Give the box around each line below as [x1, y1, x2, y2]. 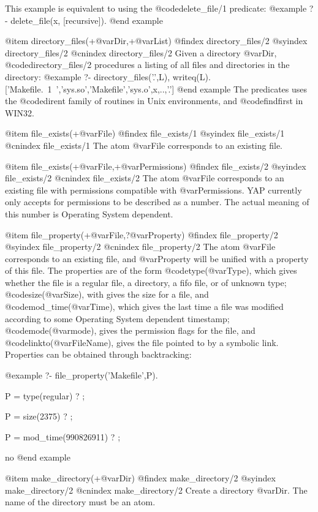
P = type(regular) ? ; [5, 389, 85, 402]
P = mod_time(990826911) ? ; [5, 430, 121, 443]
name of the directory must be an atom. [5, 495, 156, 508]
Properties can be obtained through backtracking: [5, 348, 192, 361]
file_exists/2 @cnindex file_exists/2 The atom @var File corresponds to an [5, 171, 284, 184]
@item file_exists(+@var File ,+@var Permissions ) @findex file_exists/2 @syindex [5, 159, 306, 172]
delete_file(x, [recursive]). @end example [10, 13, 163, 26]
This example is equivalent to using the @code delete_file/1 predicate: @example [5, 2, 307, 14]
